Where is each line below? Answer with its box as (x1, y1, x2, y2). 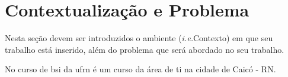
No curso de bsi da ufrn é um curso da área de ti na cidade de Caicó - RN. (5, 63, 276, 75)
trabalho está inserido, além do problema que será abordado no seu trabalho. (5, 43, 284, 55)
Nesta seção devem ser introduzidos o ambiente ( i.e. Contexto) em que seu (5, 32, 273, 44)
